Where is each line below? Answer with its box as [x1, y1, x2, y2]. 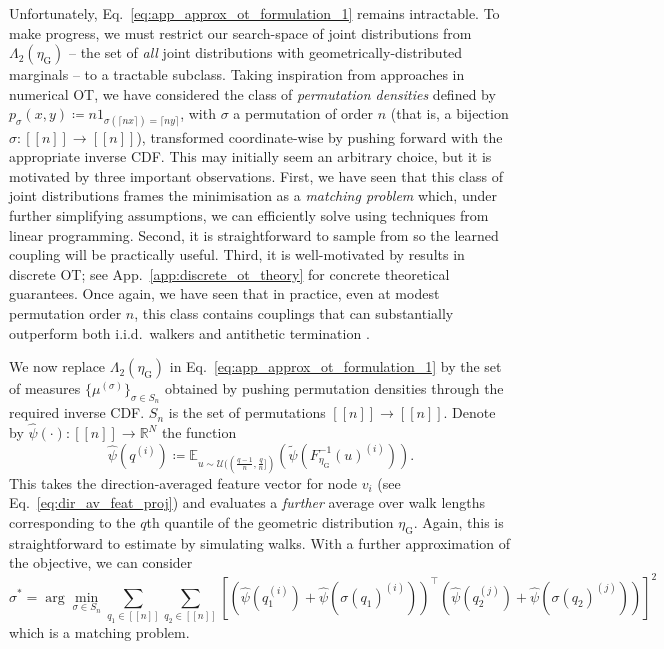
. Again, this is [413, 512, 504, 533]
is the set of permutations [168, 402, 326, 423]
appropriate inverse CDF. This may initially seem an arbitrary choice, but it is [9, 146, 492, 167]
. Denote [443, 402, 496, 423]
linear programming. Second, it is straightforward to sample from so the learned [9, 224, 499, 245]
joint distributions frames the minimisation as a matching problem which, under [9, 185, 497, 206]
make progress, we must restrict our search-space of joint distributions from [9, 22, 472, 43]
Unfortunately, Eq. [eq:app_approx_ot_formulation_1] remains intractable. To [9, 3, 500, 23]
